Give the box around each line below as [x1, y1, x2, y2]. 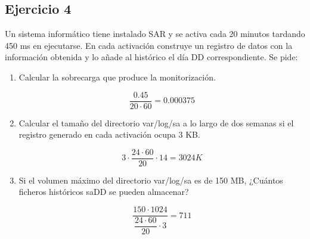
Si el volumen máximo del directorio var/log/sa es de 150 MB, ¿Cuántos [18, 173, 283, 186]
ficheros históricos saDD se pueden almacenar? [18, 185, 189, 198]
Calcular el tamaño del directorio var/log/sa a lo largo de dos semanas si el [18, 116, 294, 129]
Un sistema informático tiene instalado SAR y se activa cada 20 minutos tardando [5, 27, 305, 40]
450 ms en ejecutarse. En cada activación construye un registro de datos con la [5, 39, 293, 51]
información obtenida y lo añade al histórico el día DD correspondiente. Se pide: [5, 51, 298, 63]
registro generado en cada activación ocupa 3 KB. [18, 128, 200, 141]
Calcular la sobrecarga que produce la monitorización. [18, 70, 216, 83]
